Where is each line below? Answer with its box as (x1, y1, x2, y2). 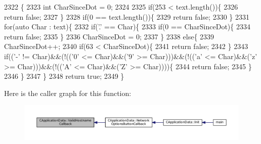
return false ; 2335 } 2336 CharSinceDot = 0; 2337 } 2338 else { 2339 (4, 31, 214, 41)
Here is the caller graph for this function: (4, 87, 132, 98)
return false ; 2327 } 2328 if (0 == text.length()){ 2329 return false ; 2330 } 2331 (4, 11, 249, 22)
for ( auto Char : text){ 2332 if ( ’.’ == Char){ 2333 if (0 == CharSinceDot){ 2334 (4, 21, 250, 32)
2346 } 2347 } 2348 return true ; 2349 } (4, 71, 124, 81)
